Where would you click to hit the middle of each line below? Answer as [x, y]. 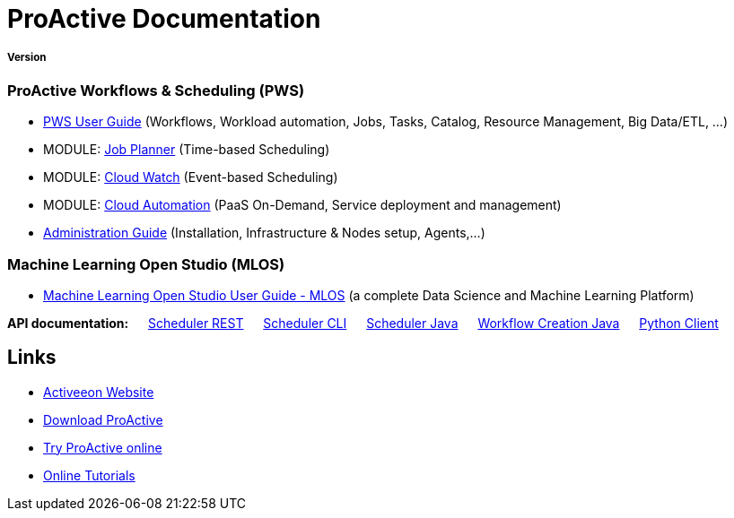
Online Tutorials [89, 475]
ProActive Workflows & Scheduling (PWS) [156, 90]
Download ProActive [103, 419]
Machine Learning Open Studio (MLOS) [146, 264]
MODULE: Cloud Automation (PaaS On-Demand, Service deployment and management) [302, 205]
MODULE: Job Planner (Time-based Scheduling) [187, 150]
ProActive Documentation [164, 19]
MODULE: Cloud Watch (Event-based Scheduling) [191, 177]
